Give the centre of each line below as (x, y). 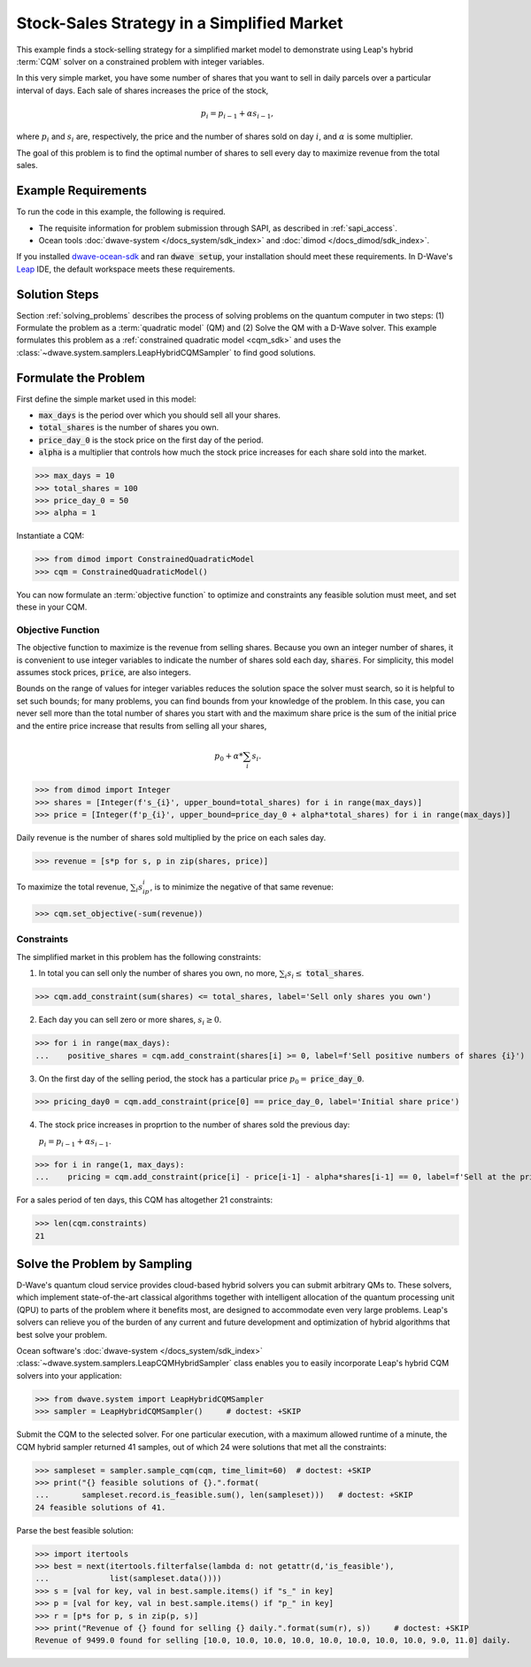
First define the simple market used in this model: (106, 399)
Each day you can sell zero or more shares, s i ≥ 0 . (130, 1020)
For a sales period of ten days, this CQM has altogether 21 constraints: (145, 1200)
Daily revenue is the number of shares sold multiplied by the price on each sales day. (171, 837)
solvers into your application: (69, 1375)
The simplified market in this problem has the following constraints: (139, 956)
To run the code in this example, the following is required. (121, 211)
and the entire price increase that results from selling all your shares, (142, 726)
